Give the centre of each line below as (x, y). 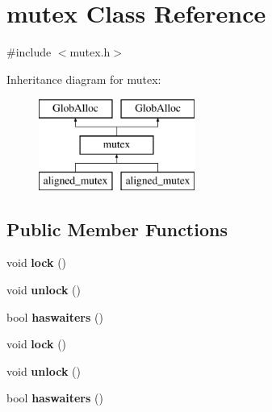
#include (29, 52)
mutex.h (90, 52)
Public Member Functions (117, 229)
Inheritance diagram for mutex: (84, 79)
